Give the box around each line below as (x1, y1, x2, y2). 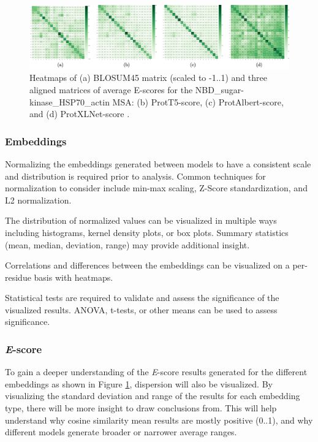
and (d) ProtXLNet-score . (29, 107, 130, 120)
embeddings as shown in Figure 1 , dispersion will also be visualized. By (5, 377, 273, 390)
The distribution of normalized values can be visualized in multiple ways (5, 214, 277, 227)
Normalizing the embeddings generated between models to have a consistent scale (5, 157, 311, 170)
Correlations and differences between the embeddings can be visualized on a (5, 259, 290, 272)
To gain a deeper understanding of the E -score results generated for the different (5, 365, 308, 378)
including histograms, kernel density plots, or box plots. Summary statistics (5, 226, 289, 238)
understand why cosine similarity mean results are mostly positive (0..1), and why (5, 413, 313, 426)
